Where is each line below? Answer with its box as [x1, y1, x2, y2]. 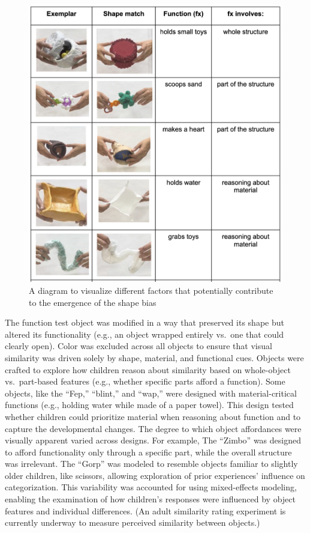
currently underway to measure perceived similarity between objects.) [5, 516, 260, 529]
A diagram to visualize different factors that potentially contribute [29, 284, 273, 296]
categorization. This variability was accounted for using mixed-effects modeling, [5, 481, 297, 493]
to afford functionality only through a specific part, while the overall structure [5, 445, 292, 458]
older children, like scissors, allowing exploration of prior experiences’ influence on [5, 469, 305, 481]
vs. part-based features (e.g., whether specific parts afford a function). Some [5, 375, 285, 388]
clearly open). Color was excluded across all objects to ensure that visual [5, 340, 272, 352]
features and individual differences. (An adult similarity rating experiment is [5, 504, 286, 517]
